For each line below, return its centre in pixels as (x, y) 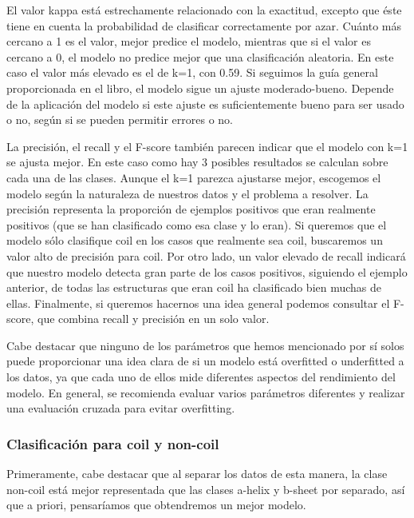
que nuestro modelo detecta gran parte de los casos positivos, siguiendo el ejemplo (207, 271)
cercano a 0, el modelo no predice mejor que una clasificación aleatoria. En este (200, 56)
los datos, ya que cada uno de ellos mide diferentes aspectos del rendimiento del (201, 377)
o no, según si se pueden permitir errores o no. (120, 120)
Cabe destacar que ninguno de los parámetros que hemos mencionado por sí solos (205, 345)
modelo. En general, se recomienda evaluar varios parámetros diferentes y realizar (206, 392)
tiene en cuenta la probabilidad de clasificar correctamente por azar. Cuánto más (204, 25)
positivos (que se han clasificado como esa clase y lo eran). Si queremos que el (197, 224)
